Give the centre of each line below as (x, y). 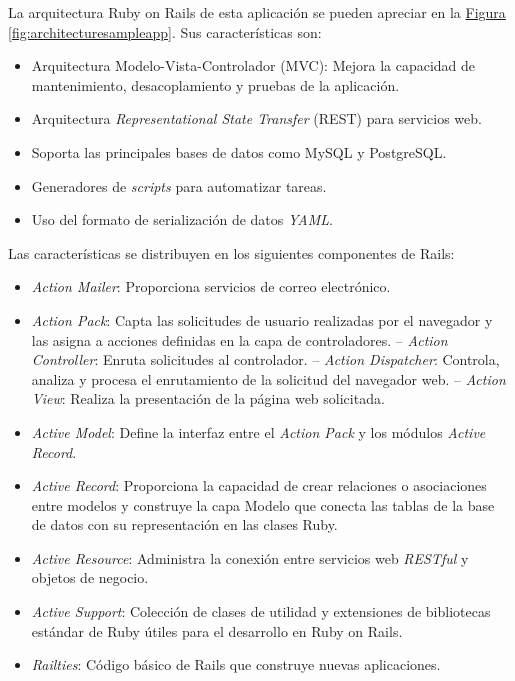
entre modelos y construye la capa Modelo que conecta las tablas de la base (263, 504)
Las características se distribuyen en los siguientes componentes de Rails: (231, 252)
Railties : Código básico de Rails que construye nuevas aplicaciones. (236, 664)
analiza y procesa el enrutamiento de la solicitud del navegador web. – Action (268, 378)
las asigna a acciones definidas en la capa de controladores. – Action (239, 339)
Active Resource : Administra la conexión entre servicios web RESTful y (250, 557)
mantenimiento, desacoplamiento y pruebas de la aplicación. (215, 84)
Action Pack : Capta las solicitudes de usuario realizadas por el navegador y (262, 319)
